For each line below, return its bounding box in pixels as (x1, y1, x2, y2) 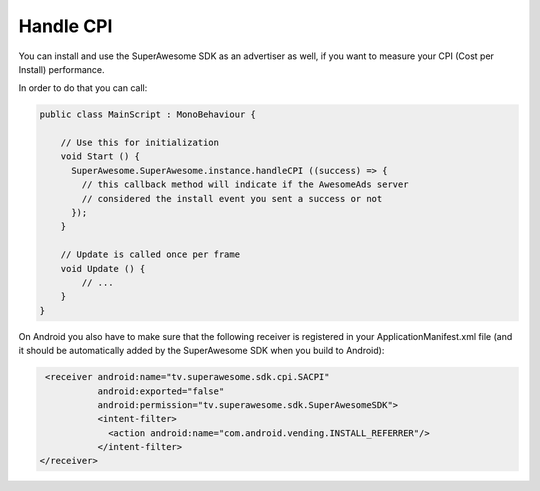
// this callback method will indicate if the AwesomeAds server (81, 179, 409, 190)
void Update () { (60, 263, 146, 274)
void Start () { (60, 151, 140, 162)
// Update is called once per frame (60, 249, 240, 260)
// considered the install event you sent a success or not (81, 193, 383, 204)
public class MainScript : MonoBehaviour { (39, 109, 257, 120)
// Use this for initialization (60, 137, 220, 149)
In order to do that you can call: (18, 82, 148, 94)
